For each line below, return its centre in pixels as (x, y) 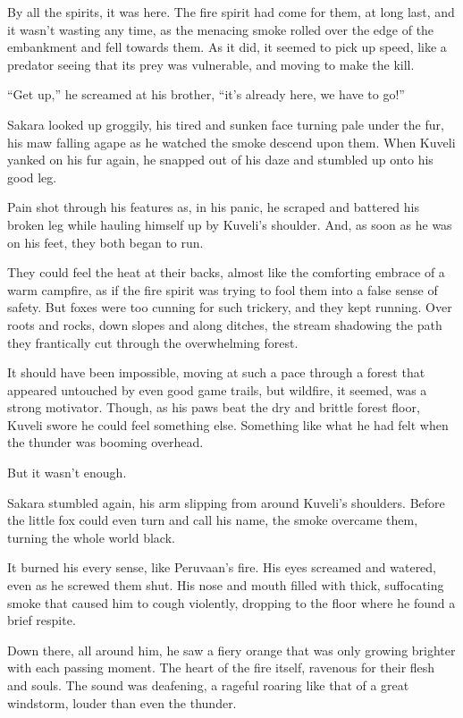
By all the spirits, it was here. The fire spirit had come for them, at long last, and (231, 12)
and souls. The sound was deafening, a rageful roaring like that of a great (208, 685)
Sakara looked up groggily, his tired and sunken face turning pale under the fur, (226, 124)
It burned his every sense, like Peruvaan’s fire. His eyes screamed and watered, (222, 567)
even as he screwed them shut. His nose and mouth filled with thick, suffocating (226, 585)
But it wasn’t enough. (67, 473)
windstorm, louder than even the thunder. (122, 702)
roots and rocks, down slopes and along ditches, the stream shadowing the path (225, 324)
